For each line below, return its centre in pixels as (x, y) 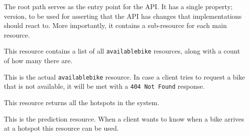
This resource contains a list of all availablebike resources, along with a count (122, 51)
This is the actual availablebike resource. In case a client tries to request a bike (124, 76)
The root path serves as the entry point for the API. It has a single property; (118, 6)
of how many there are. (38, 61)
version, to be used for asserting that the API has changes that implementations (123, 16)
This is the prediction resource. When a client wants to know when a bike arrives (124, 118)
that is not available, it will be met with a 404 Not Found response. (104, 86)
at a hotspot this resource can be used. (61, 128)
